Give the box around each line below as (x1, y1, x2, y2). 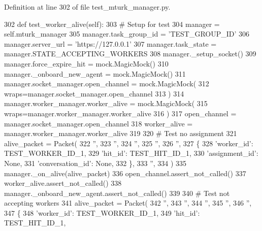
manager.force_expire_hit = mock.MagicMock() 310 (4, 58, 169, 69)
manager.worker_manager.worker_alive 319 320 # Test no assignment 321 (4, 128, 237, 139)
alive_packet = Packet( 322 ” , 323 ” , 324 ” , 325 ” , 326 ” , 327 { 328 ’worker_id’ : (4, 138, 253, 148)
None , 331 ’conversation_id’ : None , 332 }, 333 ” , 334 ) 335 (4, 157, 187, 168)
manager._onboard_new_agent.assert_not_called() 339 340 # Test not (4, 187, 230, 198)
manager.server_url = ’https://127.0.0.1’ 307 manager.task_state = (4, 38, 217, 49)
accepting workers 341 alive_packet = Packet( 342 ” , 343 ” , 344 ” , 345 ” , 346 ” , (4, 197, 252, 208)
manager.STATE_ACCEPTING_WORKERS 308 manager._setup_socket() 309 (4, 48, 256, 59)
